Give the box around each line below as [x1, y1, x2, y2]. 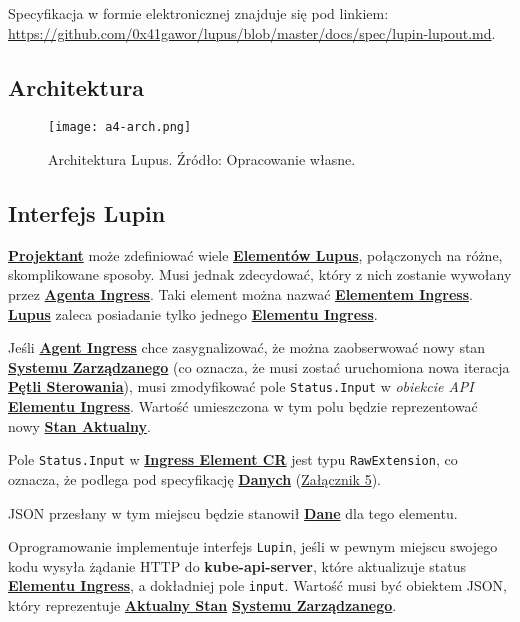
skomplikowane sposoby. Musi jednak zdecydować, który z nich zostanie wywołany [8, 264, 512, 285]
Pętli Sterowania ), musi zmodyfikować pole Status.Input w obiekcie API [8, 376, 474, 397]
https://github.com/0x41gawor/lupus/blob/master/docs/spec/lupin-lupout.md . [8, 22, 496, 43]
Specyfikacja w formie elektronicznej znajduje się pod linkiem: [8, 3, 389, 23]
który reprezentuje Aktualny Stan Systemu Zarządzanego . [8, 595, 397, 615]
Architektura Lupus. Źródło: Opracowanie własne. [48, 149, 356, 170]
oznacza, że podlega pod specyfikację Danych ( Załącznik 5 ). [8, 468, 381, 489]
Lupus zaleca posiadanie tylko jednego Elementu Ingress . [8, 303, 378, 324]
